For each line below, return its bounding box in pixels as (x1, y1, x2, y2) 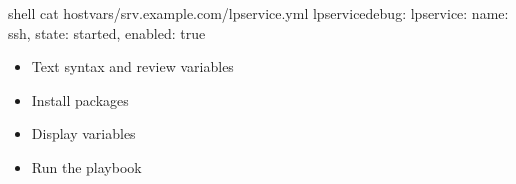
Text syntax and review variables (31, 56, 234, 77)
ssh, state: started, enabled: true (8, 22, 206, 43)
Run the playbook (31, 156, 142, 177)
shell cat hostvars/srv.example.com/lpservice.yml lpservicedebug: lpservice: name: (8, 3, 509, 23)
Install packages (31, 89, 129, 110)
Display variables (31, 123, 136, 144)
